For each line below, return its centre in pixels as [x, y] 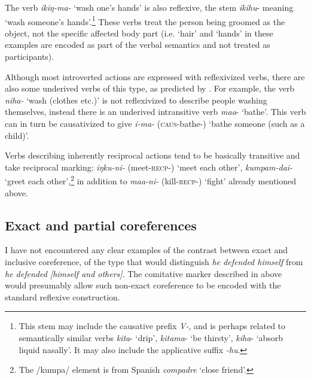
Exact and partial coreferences [101, 225]
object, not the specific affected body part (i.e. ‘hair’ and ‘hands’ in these [139, 33]
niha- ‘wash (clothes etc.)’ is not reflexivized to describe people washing [136, 100]
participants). [30, 57]
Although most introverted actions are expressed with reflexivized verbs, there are [155, 76]
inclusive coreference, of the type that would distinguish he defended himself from [154, 262]
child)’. [17, 135]
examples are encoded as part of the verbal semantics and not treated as [138, 45]
